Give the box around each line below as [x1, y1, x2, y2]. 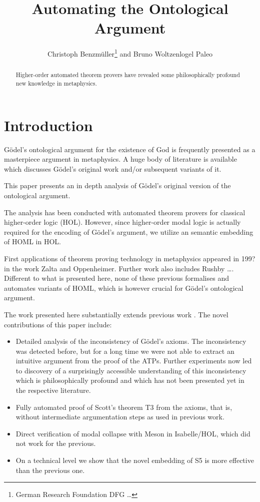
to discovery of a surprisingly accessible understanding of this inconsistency [15, 365, 246, 375]
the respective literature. [15, 385, 91, 395]
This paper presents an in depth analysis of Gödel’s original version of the [4, 180, 231, 191]
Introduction [4, 115, 93, 135]
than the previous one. [15, 464, 85, 475]
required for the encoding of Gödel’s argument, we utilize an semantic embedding [4, 226, 253, 237]
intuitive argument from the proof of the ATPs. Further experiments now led [15, 355, 252, 366]
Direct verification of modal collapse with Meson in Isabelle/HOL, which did [15, 428, 250, 438]
